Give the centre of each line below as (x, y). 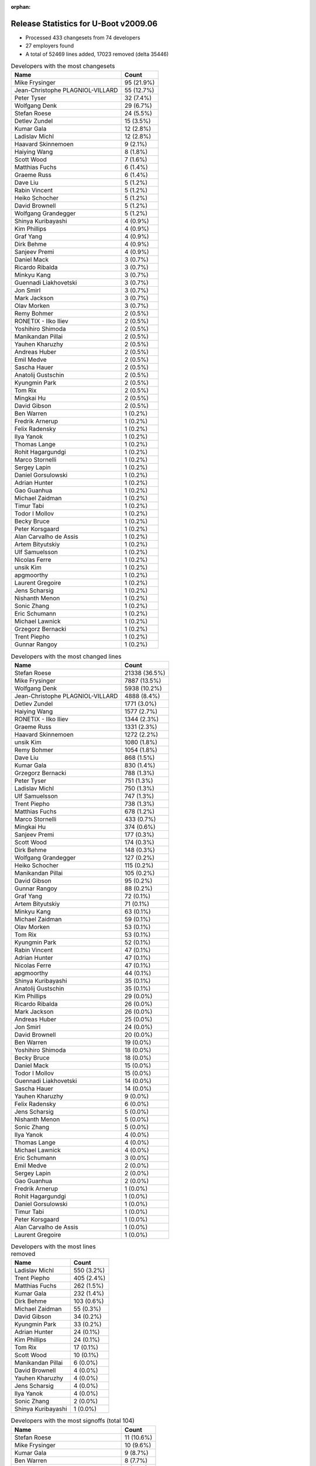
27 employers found (50, 46)
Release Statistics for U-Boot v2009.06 (84, 23)
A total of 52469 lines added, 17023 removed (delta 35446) (97, 54)
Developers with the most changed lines (66, 656)
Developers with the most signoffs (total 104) (73, 1421)
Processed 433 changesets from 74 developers (83, 38)
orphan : (21, 7)
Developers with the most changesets (63, 66)
